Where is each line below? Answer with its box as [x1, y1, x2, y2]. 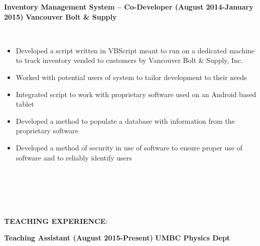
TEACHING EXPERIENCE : [4, 215, 108, 226]
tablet [16, 99, 34, 109]
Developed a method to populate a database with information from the [16, 115, 235, 126]
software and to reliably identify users [16, 152, 132, 162]
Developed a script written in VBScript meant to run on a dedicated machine [16, 45, 254, 55]
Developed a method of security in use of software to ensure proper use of [16, 142, 242, 152]
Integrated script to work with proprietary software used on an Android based [16, 89, 256, 99]
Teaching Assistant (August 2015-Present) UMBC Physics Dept [4, 232, 230, 243]
